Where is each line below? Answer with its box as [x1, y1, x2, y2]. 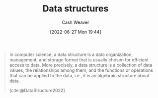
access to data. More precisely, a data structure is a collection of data [9, 62, 153, 68]
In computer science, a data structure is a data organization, [9, 51, 133, 57]
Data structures [42, 3, 109, 14]
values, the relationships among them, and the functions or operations [9, 67, 154, 73]
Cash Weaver [62, 19, 89, 25]
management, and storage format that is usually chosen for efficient [9, 56, 149, 62]
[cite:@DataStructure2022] [9, 87, 65, 93]
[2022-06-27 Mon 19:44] [50, 29, 101, 35]
